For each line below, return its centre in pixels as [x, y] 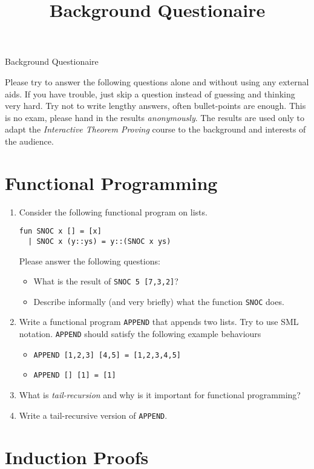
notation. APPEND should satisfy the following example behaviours [140, 334]
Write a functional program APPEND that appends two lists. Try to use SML [159, 322]
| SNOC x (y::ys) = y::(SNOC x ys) [100, 241]
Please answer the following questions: [90, 261]
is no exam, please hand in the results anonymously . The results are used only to [155, 117]
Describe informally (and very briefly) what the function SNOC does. [159, 301]
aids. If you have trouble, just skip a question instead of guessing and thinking [150, 93]
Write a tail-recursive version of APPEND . [93, 415]
